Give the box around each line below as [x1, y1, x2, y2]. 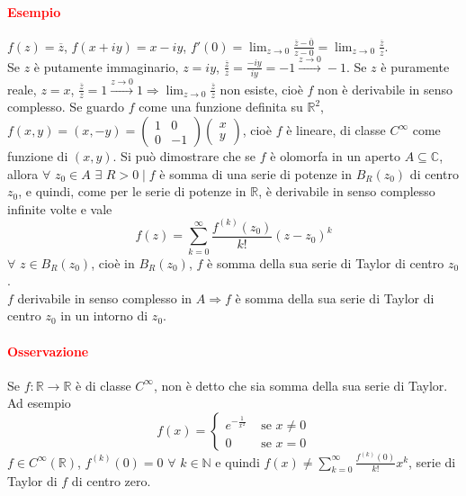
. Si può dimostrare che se [112, 147, 256, 166]
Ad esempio [7, 393, 71, 412]
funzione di [7, 147, 68, 166]
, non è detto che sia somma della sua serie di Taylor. [153, 375, 448, 394]
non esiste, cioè [220, 79, 303, 98]
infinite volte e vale [7, 199, 112, 218]
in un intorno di [60, 306, 148, 325]
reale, [7, 79, 37, 98]
